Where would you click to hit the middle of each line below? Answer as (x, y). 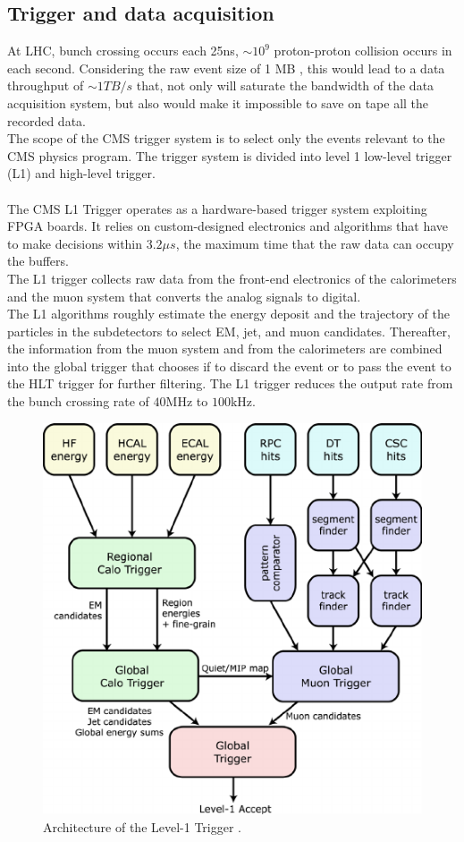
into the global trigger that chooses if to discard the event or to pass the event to (229, 366)
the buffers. (38, 261)
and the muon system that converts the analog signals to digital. (184, 296)
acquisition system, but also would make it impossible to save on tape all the (218, 102)
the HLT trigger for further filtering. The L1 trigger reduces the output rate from (230, 383)
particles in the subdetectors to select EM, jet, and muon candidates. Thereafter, (229, 331)
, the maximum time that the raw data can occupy (315, 243)
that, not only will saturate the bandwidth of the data (285, 85)
